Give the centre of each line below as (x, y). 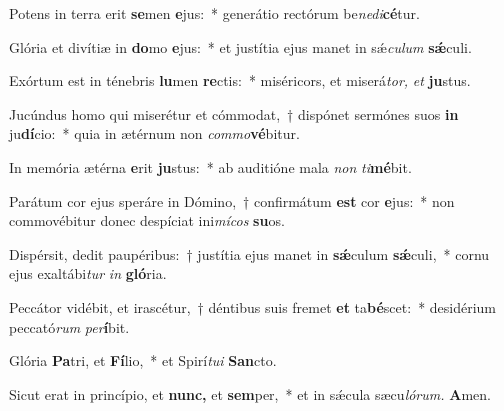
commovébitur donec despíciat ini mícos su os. (147, 220)
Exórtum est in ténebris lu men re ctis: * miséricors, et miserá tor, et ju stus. (240, 80)
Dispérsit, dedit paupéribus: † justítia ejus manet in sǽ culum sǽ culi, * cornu (249, 253)
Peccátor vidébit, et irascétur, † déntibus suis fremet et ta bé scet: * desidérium (253, 306)
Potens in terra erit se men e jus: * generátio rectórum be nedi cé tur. (214, 13)
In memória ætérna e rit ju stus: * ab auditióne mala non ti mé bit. (210, 166)
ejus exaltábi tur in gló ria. (88, 273)
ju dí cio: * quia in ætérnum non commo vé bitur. (154, 133)
